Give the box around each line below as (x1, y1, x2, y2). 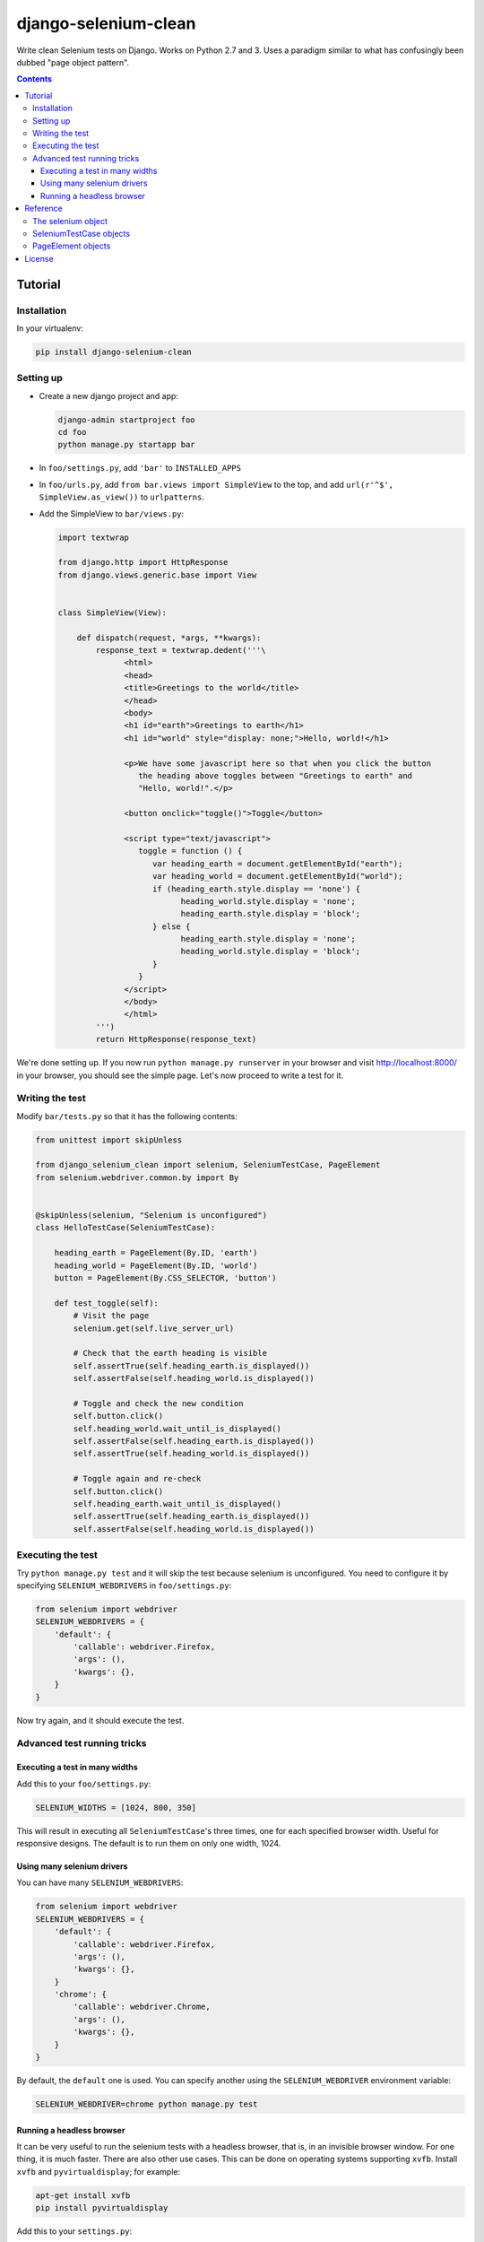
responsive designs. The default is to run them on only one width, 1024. (16, 1838, 281, 1848)
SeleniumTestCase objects (32, 229, 130, 239)
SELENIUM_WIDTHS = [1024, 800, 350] (35, 1803, 197, 1812)
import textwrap (57, 532, 130, 543)
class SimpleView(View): (57, 607, 168, 618)
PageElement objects (32, 240, 111, 251)
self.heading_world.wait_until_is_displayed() (73, 1423, 281, 1434)
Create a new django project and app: (39, 390, 179, 401)
